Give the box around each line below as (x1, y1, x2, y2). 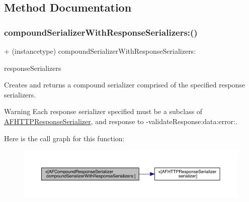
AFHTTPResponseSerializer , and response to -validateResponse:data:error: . (4, 116, 237, 126)
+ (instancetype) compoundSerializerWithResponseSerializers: (4, 46, 196, 56)
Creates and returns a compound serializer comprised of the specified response (4, 79, 245, 90)
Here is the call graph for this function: (4, 133, 125, 143)
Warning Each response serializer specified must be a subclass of (4, 106, 203, 117)
